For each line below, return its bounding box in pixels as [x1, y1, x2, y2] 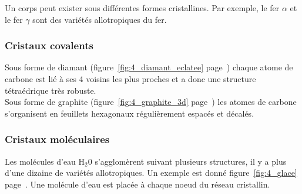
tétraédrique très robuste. [5, 84, 96, 96]
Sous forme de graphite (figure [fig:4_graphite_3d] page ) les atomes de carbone [5, 96, 297, 108]
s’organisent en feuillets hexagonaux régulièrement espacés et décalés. [5, 107, 254, 119]
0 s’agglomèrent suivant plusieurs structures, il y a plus [88, 155, 287, 167]
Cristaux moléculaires [5, 132, 110, 147]
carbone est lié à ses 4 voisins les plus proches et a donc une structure [5, 73, 256, 84]
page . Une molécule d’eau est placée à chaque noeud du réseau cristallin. [5, 178, 270, 190]
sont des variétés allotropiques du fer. [32, 13, 167, 25]
